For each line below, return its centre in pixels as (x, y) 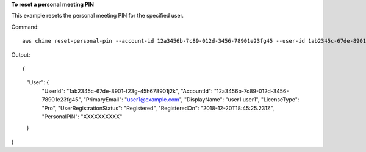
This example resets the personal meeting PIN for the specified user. (98, 16)
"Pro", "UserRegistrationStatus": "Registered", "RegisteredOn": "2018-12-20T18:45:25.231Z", (158, 108)
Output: (21, 54)
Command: (25, 27)
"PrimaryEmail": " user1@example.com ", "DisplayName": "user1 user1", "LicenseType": (191, 100)
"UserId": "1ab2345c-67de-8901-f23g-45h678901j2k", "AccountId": (127, 91)
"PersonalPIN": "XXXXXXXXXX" (82, 117)
